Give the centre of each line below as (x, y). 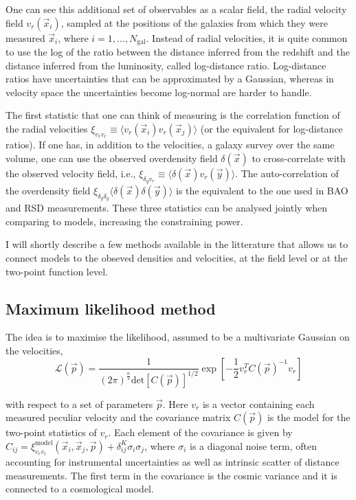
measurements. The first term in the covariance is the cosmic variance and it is (171, 475)
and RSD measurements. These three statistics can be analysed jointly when (167, 208)
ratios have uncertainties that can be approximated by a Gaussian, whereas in (170, 79)
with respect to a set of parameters (79, 404)
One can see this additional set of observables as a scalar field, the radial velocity (176, 9)
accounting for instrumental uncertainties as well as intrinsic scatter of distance (173, 461)
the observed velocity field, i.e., (71, 173)
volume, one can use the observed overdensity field (112, 158)
